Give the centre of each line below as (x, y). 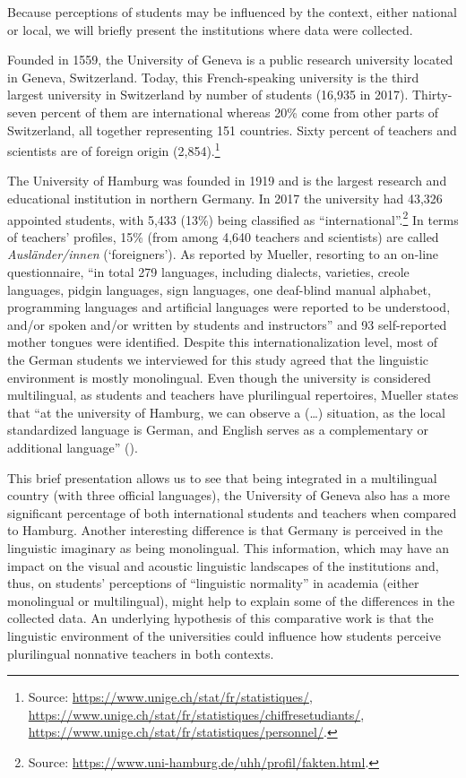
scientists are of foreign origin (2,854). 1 (114, 149)
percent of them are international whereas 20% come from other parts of (240, 112)
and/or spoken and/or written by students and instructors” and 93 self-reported (227, 324)
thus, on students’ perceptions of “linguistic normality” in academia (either (213, 583)
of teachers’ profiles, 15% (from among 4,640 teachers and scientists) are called (223, 236)
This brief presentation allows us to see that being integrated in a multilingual (222, 477)
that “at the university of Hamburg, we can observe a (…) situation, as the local (226, 412)
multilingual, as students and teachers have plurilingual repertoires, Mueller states (233, 395)
